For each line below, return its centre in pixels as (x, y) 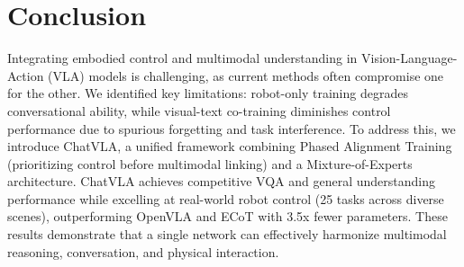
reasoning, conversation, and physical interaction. (143, 251)
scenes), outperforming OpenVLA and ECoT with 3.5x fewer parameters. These (227, 216)
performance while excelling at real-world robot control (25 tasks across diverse (226, 198)
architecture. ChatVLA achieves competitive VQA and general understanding (221, 181)
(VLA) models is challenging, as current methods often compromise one (246, 75)
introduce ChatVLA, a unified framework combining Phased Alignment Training (230, 146)
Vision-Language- (409, 58)
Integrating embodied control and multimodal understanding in (182, 58)
